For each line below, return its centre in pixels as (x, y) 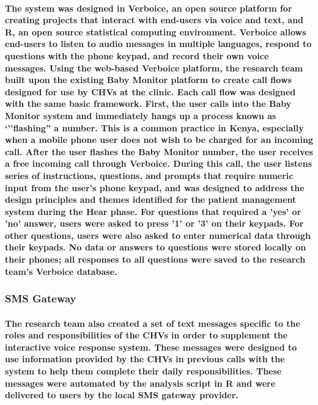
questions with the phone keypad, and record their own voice (137, 55)
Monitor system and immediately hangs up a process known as (141, 115)
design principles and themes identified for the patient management (151, 199)
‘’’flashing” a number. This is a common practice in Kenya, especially (154, 127)
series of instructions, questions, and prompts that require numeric (149, 175)
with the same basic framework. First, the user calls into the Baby (148, 104)
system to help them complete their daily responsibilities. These (143, 371)
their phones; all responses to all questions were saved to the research (155, 259)
